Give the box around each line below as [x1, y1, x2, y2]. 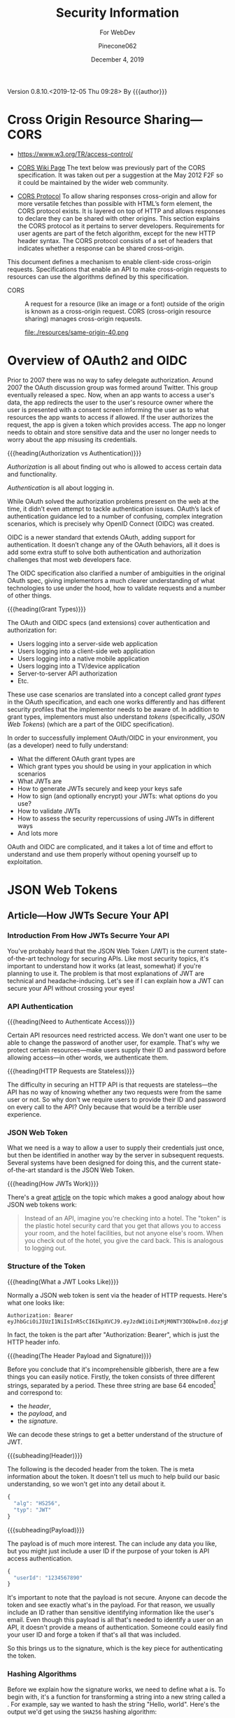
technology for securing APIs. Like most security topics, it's [37, 954, 209, 963]
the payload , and [17, 1410, 67, 1418]
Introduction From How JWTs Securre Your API [7, 930, 170, 940]
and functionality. [7, 469, 57, 478]
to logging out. [24, 1244, 67, 1252]
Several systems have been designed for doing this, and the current [7, 1158, 203, 1167]
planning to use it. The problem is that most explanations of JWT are [7, 969, 205, 977]
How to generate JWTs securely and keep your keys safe [17, 784, 183, 792]
